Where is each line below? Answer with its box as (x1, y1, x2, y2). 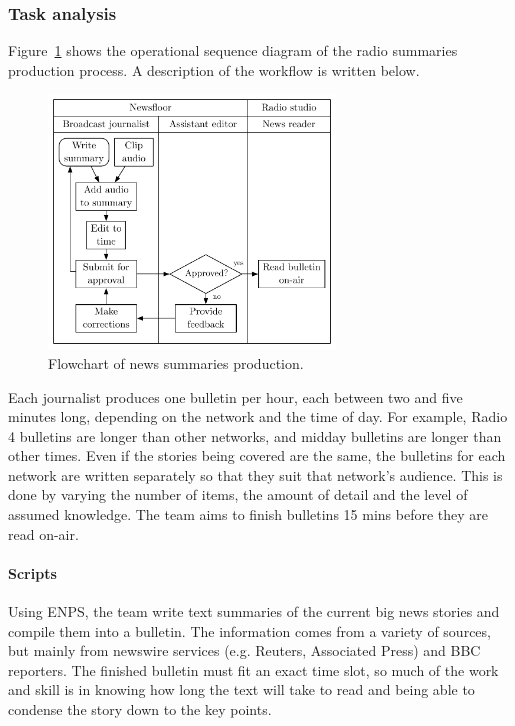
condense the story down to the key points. (8, 699, 272, 720)
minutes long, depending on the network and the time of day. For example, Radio (8, 406, 508, 427)
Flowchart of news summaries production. (48, 352, 304, 373)
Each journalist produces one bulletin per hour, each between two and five (8, 386, 463, 407)
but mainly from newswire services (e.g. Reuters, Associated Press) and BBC (8, 640, 481, 661)
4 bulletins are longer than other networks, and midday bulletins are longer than (8, 425, 502, 446)
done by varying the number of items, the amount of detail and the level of (8, 484, 468, 505)
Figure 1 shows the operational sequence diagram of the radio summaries (8, 40, 458, 61)
